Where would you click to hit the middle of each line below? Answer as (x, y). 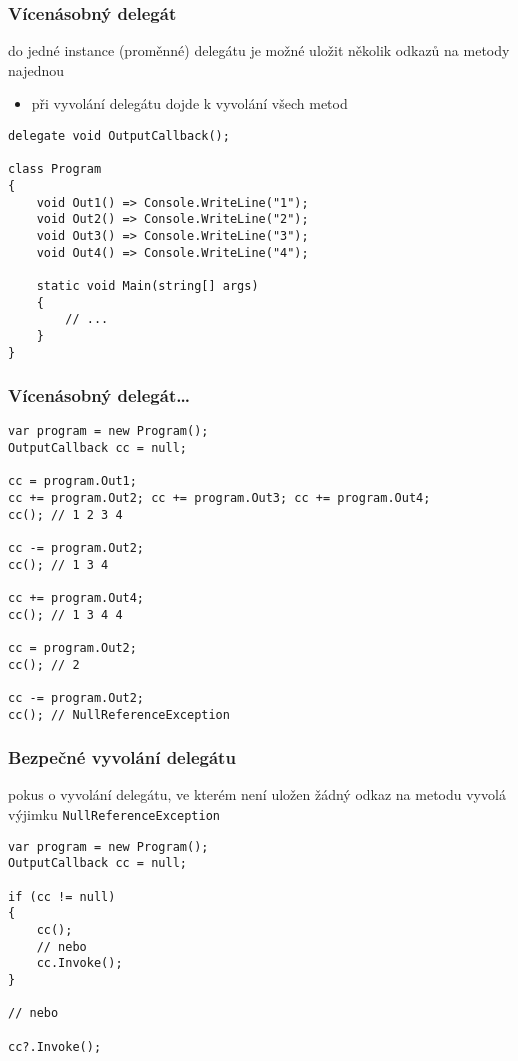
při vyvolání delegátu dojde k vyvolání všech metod (189, 103)
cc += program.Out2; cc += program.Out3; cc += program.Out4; (219, 498)
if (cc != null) (62, 896)
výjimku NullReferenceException (114, 814)
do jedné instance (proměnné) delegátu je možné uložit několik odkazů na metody (259, 50)
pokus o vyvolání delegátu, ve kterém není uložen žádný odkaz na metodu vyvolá (257, 794)
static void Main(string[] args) (147, 285)
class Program (55, 169)
